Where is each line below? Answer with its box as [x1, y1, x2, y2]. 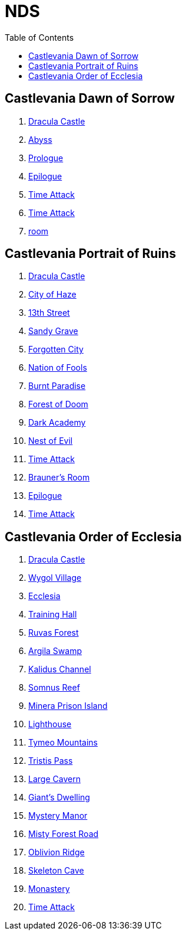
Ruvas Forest [28, 627, 79, 638]
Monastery [28, 884, 70, 894]
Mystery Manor [28, 810, 88, 821]
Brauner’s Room [28, 472, 90, 483]
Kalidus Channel [28, 664, 91, 675]
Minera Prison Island [28, 701, 108, 711]
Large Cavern [28, 774, 81, 784]
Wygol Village [28, 573, 82, 583]
